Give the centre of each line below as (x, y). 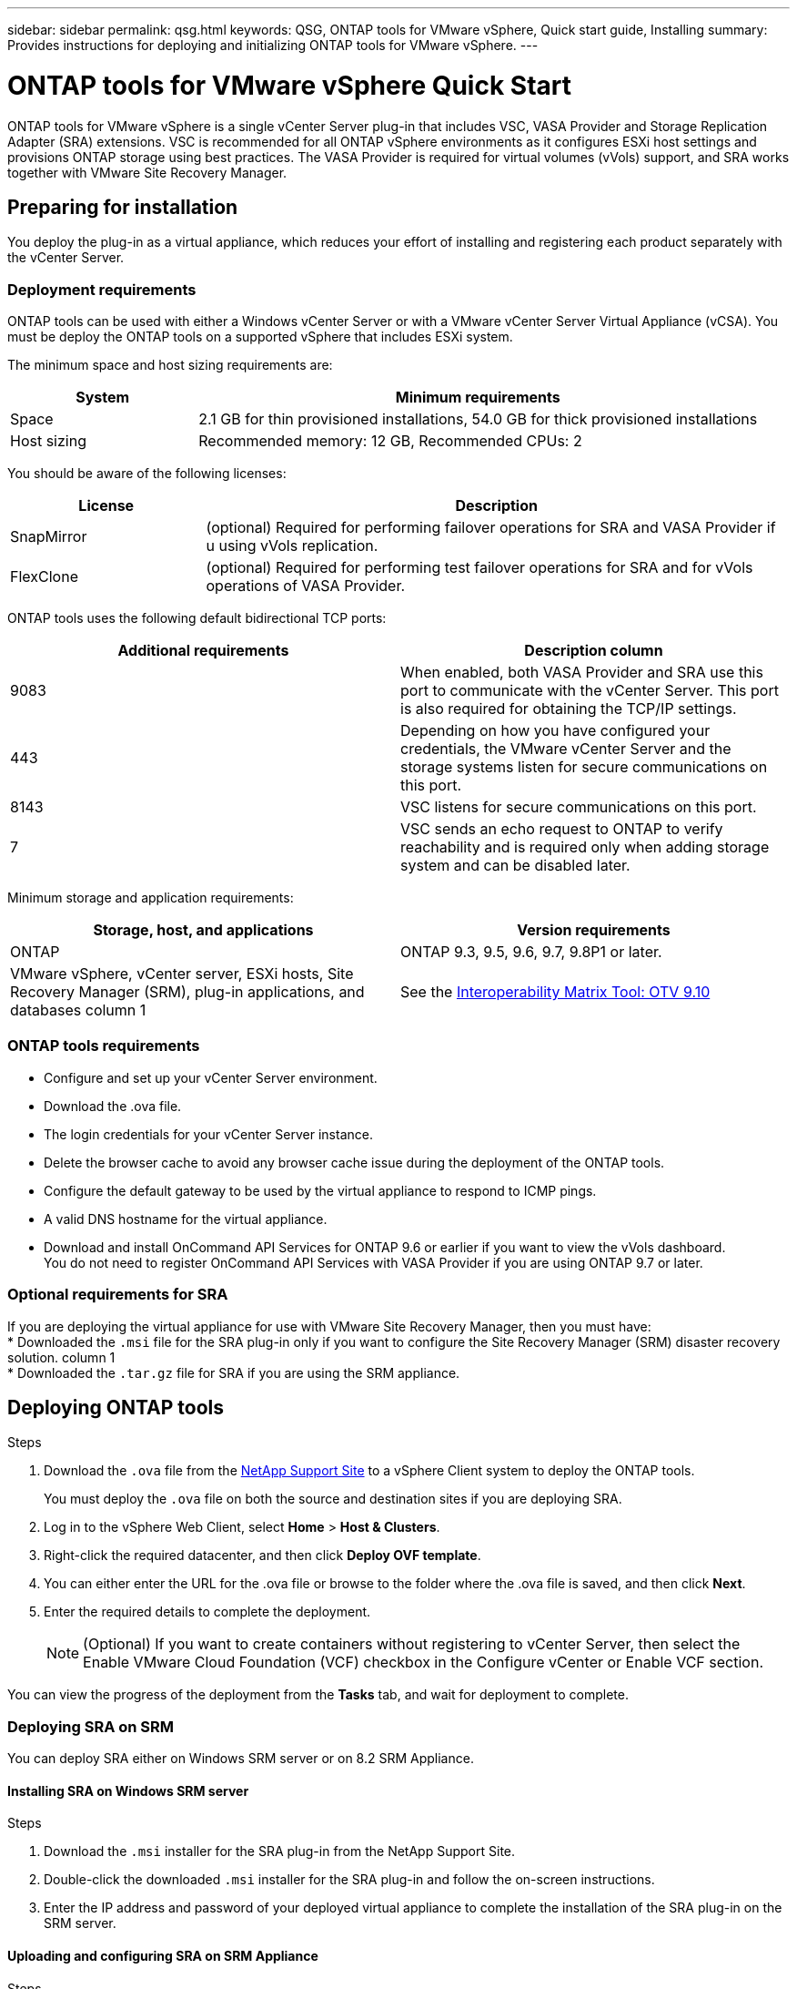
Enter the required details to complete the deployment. (207, 1612)
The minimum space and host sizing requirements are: (170, 365)
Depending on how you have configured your (555, 731)
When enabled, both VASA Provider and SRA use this (582, 673)
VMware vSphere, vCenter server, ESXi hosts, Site (182, 974)
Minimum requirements (478, 398)
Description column (594, 651)
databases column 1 (78, 1010)
